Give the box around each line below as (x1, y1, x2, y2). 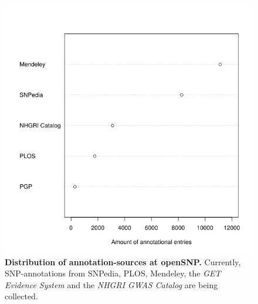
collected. (5, 290, 38, 302)
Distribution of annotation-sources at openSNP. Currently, (5, 255, 241, 268)
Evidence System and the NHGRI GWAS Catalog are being (5, 278, 218, 291)
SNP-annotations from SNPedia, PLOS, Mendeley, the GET (5, 267, 221, 279)
